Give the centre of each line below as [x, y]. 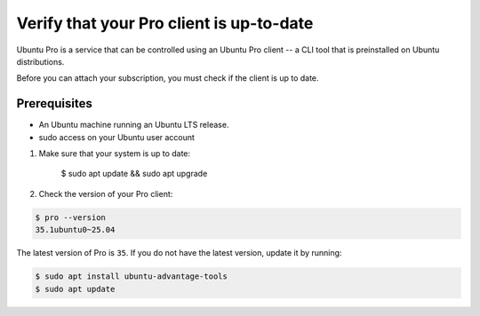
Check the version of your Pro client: [106, 194]
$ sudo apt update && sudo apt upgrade [134, 174]
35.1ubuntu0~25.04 [75, 230]
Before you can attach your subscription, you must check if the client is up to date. [168, 78]
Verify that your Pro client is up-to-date [165, 23]
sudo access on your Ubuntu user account [117, 137]
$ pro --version [71, 217]
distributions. [40, 61]
